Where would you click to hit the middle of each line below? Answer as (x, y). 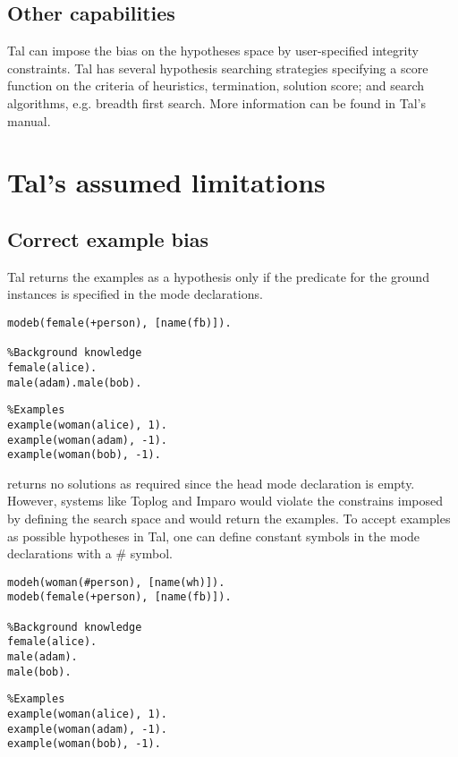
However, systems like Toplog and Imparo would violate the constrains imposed (225, 501)
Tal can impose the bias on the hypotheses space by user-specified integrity (213, 51)
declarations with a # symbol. (90, 553)
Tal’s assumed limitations (166, 182)
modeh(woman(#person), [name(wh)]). (116, 582)
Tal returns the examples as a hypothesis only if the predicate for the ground (218, 276)
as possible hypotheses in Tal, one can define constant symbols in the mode (214, 536)
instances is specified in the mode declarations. (135, 294)
